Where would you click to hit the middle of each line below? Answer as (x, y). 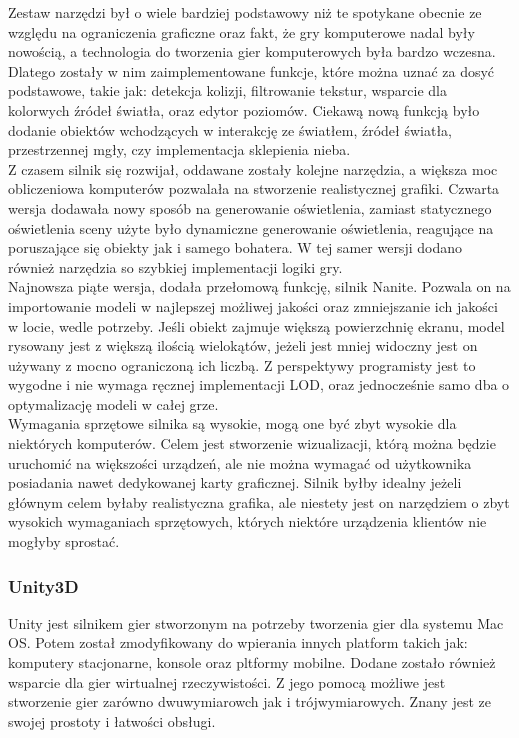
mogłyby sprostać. (64, 541)
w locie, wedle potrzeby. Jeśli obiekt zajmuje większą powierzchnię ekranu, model (256, 325)
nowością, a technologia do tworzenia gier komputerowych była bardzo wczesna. (252, 51)
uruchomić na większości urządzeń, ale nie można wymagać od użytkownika (240, 462)
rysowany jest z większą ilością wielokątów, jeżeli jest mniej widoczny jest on (243, 345)
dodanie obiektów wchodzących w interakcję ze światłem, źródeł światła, (230, 129)
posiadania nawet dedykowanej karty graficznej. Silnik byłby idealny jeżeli (235, 482)
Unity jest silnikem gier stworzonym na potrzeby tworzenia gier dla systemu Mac (256, 622)
